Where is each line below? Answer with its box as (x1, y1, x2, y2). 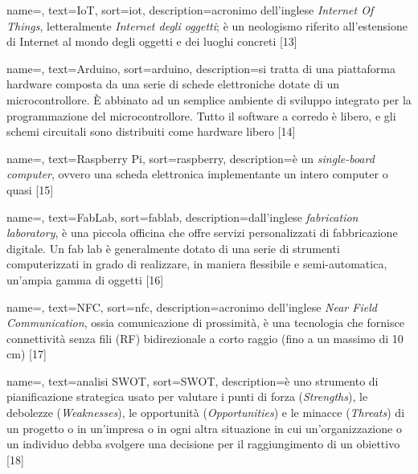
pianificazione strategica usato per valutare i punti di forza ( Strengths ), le (6, 388, 368, 405)
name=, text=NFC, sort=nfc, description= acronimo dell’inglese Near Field (6, 298, 377, 315)
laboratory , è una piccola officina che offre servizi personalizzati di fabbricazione (6, 224, 398, 241)
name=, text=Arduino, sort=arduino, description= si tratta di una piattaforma (6, 59, 395, 76)
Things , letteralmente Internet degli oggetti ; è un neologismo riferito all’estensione (6, 17, 408, 34)
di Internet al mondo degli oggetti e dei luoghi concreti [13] (6, 33, 297, 50)
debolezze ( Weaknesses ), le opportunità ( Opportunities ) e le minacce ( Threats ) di (6, 404, 405, 421)
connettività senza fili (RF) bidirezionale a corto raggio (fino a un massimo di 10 (6, 329, 404, 346)
